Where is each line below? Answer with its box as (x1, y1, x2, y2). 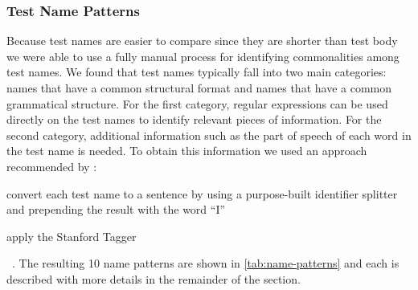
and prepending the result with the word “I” (6, 201, 226, 218)
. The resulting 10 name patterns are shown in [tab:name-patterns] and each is (12, 255, 400, 272)
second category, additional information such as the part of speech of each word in (6, 126, 412, 143)
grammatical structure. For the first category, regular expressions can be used (6, 95, 388, 112)
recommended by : (6, 157, 97, 174)
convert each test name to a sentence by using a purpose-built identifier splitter (6, 185, 398, 202)
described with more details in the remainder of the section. (6, 270, 301, 287)
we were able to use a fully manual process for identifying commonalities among (6, 47, 400, 64)
